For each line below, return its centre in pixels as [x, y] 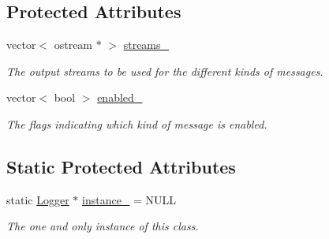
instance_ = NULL [129, 199]
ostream [73, 45]
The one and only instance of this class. [103, 226]
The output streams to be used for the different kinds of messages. [165, 71]
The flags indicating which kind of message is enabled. [137, 123]
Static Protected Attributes [121, 166]
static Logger [38, 199]
